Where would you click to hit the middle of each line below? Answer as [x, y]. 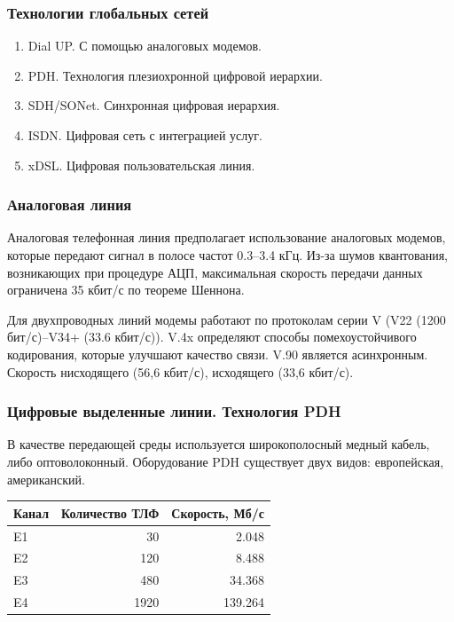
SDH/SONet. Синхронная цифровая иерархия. [154, 105]
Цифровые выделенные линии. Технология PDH [174, 411]
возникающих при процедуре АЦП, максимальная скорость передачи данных [215, 272]
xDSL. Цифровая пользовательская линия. [141, 165]
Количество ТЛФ [110, 512]
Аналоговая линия [70, 205]
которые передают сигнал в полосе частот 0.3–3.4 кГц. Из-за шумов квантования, [227, 255]
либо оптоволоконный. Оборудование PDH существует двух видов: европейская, [226, 461]
